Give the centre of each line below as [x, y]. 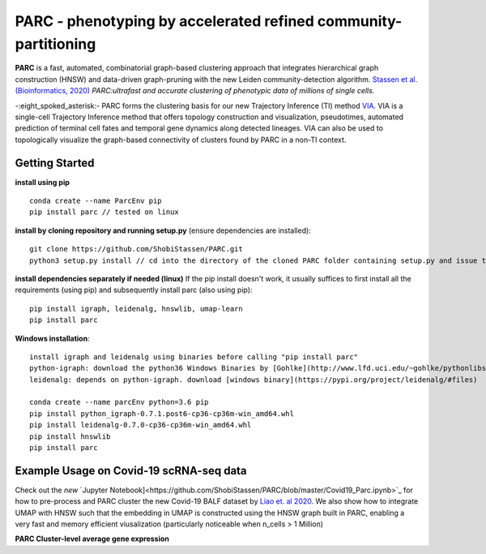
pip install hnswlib [70, 436]
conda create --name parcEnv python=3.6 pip [119, 402]
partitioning [55, 44]
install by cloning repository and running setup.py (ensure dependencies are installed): [163, 230]
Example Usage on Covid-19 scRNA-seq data [131, 470]
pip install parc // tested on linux [104, 212]
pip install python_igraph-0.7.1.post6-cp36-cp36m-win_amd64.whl [162, 413]
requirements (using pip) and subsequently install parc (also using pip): [134, 290]
